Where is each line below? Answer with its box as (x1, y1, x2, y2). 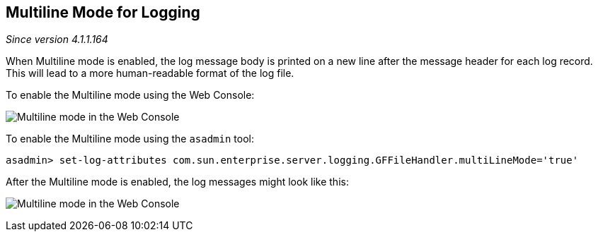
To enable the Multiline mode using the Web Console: (6, 89, 255, 102)
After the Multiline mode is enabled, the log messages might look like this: (6, 176, 349, 188)
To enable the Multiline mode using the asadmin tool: (6, 133, 254, 145)
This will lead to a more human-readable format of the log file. (6, 67, 294, 80)
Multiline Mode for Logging (6, 4, 200, 21)
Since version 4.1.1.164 (6, 33, 108, 46)
